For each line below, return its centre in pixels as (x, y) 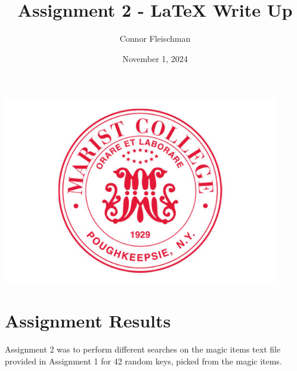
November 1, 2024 (155, 58)
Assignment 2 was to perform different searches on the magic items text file (143, 349)
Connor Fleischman (155, 38)
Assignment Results (88, 321)
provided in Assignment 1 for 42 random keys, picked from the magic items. (143, 361)
